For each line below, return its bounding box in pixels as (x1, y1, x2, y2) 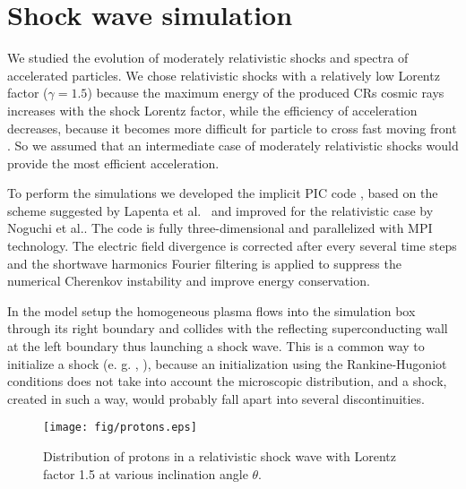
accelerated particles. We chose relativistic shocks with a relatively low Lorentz (7, 65, 440, 84)
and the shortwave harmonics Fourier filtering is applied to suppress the (7, 253, 401, 272)
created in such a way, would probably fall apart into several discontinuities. (7, 389, 425, 407)
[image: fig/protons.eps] (43, 421, 197, 434)
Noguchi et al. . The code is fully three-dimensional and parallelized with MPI (7, 219, 433, 237)
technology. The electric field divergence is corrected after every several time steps (7, 236, 457, 255)
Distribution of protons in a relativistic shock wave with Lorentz (43, 447, 397, 466)
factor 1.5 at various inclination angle (43, 464, 248, 483)
